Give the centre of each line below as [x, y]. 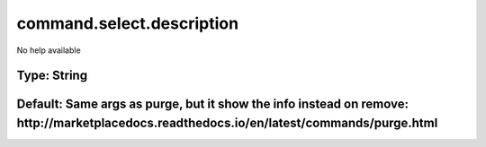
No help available [49, 50]
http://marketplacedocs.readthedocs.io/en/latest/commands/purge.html [227, 122]
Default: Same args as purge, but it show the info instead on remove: [213, 104]
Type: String [52, 76]
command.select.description [127, 23]
